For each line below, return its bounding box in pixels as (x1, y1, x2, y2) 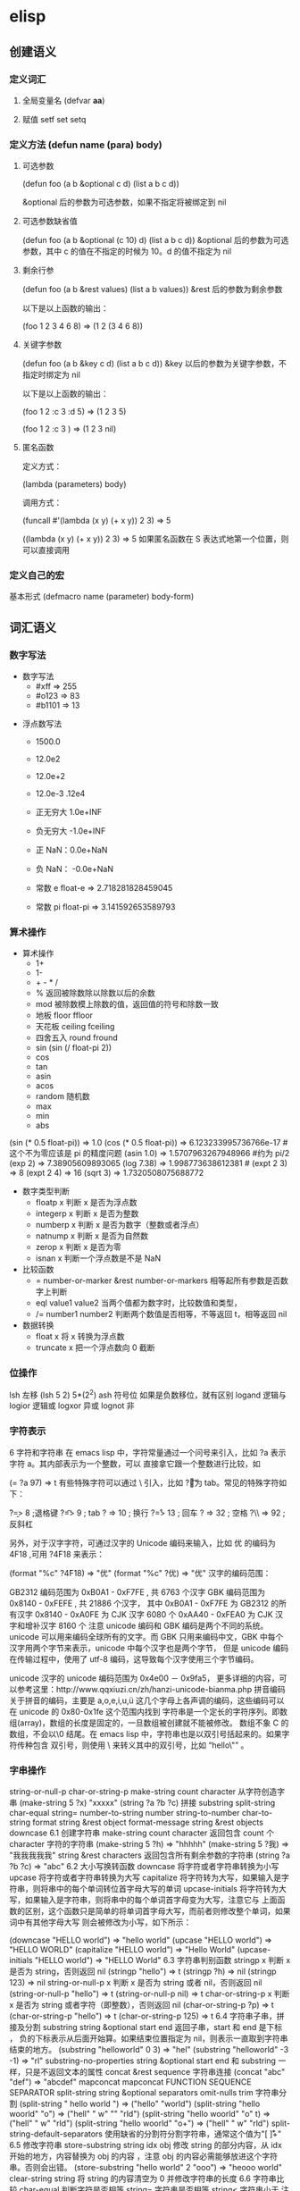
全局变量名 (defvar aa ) (21, 95, 105, 105)
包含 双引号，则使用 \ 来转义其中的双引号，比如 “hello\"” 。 (32, 1740, 249, 1750)
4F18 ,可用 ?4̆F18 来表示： (9, 1549, 105, 1559)
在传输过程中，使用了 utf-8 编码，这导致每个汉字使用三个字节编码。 (9, 1653, 259, 1664)
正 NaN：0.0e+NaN (35, 844, 108, 855)
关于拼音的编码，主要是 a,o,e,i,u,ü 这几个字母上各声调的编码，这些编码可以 (9, 1695, 285, 1706)
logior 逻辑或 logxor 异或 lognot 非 (9, 1400, 136, 1411)
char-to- (241, 1808, 273, 1817)
